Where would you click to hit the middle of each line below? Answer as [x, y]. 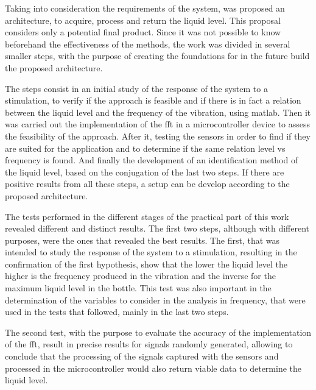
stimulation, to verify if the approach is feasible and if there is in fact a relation [153, 100]
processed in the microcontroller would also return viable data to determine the [153, 368]
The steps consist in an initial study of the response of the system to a [136, 88]
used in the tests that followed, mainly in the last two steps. [117, 312]
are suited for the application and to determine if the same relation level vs [145, 148]
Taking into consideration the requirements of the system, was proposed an [145, 8]
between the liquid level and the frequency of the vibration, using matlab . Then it [158, 112]
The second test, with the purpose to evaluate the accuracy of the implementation [158, 332]
